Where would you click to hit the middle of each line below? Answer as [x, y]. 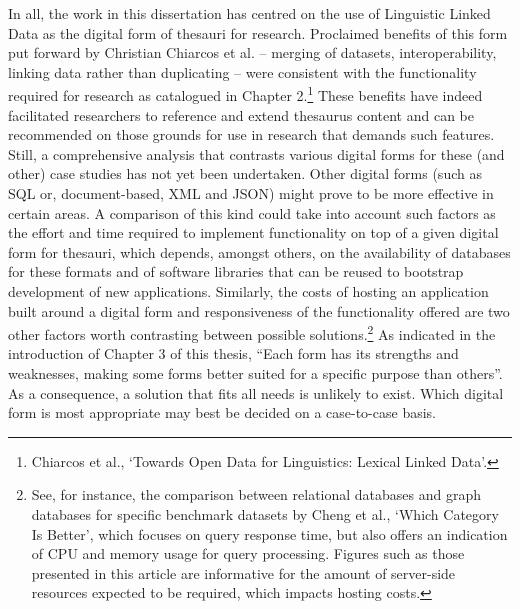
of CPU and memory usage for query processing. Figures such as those [248, 553]
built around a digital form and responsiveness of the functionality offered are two [259, 310]
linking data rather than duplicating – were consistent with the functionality [242, 71]
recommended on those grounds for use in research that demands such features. [251, 134]
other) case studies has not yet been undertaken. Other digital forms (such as [245, 173]
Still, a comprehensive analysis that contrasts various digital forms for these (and [256, 153]
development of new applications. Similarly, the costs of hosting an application [248, 290]
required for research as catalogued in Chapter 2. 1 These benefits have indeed [245, 94]
